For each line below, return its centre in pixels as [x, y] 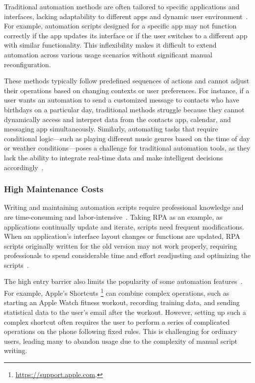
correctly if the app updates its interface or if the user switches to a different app [126, 35]
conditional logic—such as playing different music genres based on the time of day [127, 138]
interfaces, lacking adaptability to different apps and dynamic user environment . [126, 16]
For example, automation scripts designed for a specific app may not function [120, 26]
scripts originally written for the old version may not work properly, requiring [121, 245]
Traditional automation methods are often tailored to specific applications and [122, 6]
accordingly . [24, 167]
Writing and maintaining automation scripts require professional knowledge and [124, 207]
